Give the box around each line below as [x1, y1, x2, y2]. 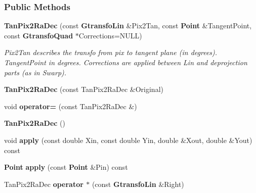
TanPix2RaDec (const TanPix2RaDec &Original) [4, 84, 163, 94]
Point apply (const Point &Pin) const [4, 162, 128, 172]
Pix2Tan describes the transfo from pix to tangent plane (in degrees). [4, 47, 218, 58]
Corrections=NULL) [78, 30, 142, 40]
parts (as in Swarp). [4, 67, 67, 77]
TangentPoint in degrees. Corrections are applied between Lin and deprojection [4, 57, 247, 67]
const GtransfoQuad [4, 30, 73, 40]
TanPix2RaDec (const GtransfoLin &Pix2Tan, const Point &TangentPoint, [4, 20, 252, 31]
